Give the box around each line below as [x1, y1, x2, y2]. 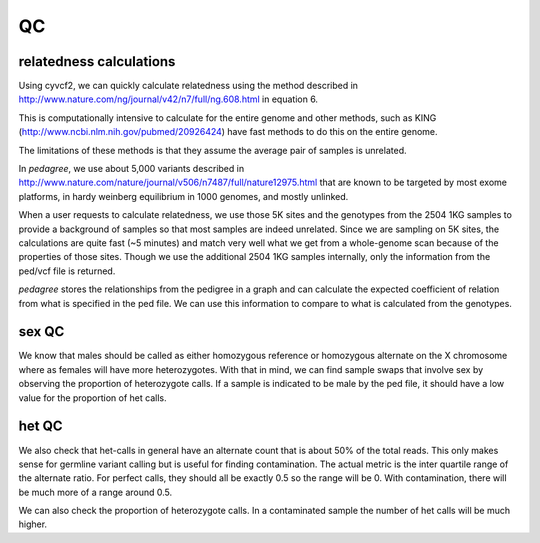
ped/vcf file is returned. [18, 265, 116, 277]
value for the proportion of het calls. [18, 391, 167, 404]
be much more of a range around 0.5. [18, 486, 173, 498]
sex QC [18, 323, 65, 340]
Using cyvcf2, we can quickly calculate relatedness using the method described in [18, 80, 359, 92]
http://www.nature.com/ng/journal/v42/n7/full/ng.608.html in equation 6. [18, 93, 319, 105]
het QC [18, 418, 64, 435]
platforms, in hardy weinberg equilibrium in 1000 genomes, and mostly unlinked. [18, 190, 349, 202]
